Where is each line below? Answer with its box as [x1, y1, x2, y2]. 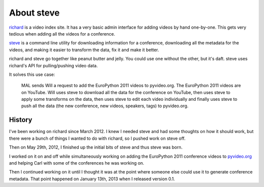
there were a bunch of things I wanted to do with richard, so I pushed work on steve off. [9, 135, 186, 141]
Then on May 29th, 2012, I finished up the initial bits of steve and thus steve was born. [9, 144, 183, 150]
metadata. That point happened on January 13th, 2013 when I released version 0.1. [9, 176, 176, 182]
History [9, 116, 33, 124]
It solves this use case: [9, 71, 55, 77]
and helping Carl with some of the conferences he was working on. [9, 160, 144, 166]
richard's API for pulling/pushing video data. [9, 62, 98, 68]
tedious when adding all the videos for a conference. [9, 31, 115, 37]
